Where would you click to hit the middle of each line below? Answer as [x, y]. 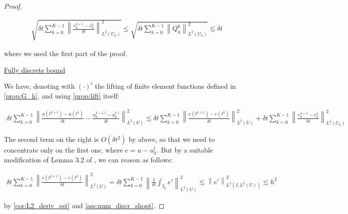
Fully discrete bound [35, 69]
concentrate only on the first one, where [63, 150]
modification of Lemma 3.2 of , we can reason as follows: [88, 159]
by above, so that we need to [172, 139]
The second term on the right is [51, 139]
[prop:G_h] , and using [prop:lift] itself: [62, 95]
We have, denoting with [40, 86]
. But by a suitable [185, 150]
